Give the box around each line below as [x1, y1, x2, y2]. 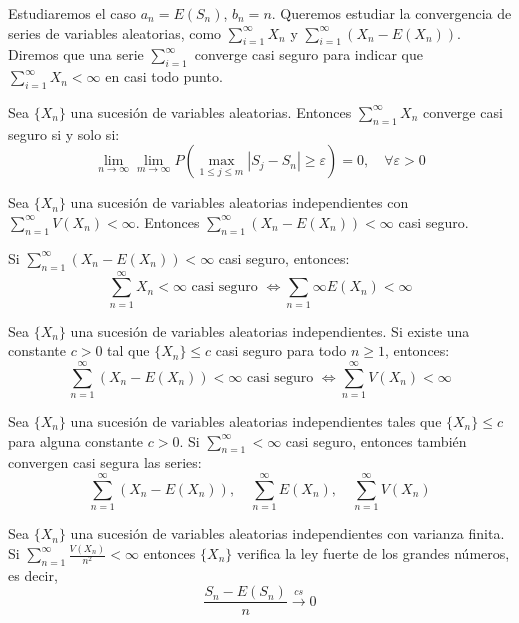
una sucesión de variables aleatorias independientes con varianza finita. [70, 523, 505, 544]
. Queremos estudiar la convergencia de [271, 3, 512, 23]
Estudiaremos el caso [8, 3, 137, 23]
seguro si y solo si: [8, 123, 120, 144]
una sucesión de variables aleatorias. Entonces [70, 101, 352, 122]
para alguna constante [8, 430, 144, 451]
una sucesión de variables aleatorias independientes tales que [70, 411, 442, 431]
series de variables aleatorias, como [8, 22, 222, 43]
